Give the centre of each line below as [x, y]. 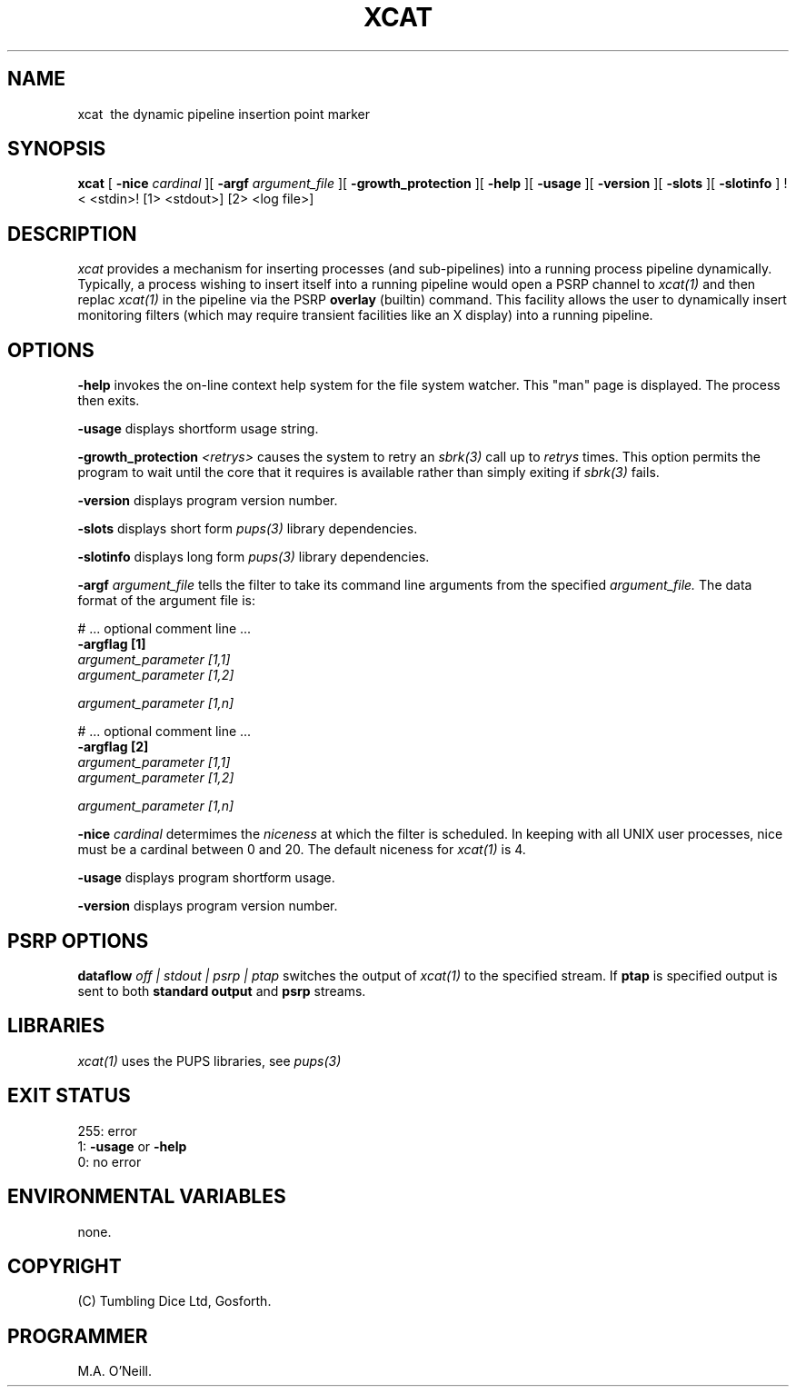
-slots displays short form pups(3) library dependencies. [248, 529]
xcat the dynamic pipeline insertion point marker [224, 114]
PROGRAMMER [78, 1336]
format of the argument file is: [167, 601]
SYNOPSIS [57, 149]
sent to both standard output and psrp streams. [222, 991]
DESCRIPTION [72, 234]
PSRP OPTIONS [78, 941]
